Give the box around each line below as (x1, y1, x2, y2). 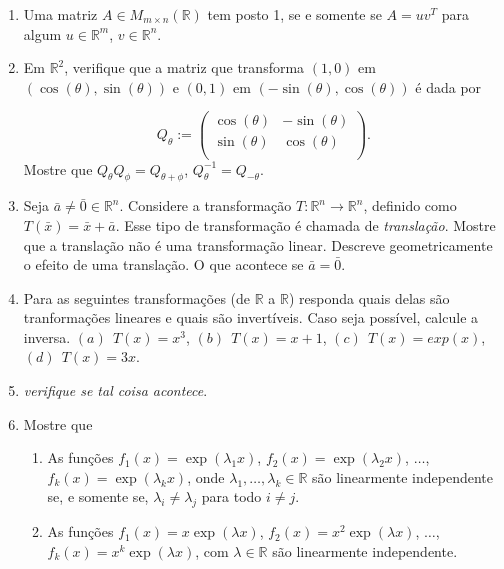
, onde (187, 466, 225, 487)
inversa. (23, 326, 71, 347)
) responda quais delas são (288, 287, 450, 308)
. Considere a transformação (119, 195, 292, 216)
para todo (201, 486, 262, 507)
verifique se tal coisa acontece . (23, 380, 208, 401)
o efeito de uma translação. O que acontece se (23, 254, 304, 275)
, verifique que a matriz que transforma (64, 57, 305, 78)
